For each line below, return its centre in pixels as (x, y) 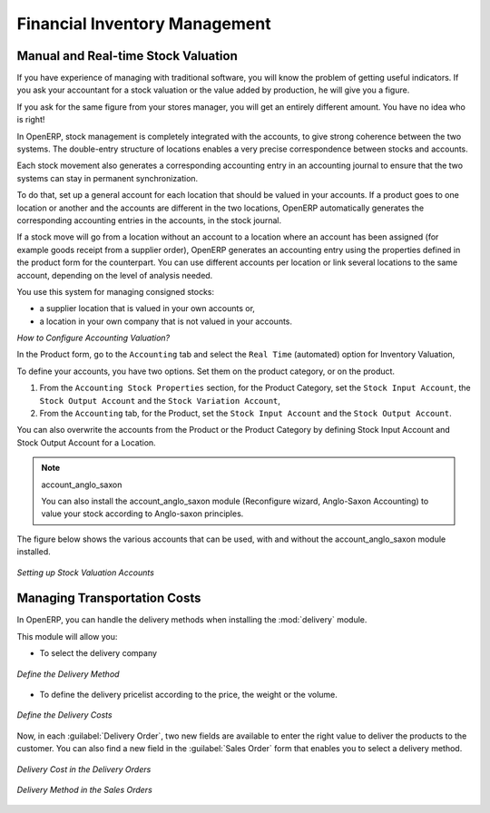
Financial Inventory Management (144, 24)
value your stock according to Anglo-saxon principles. (142, 514)
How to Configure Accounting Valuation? (93, 338)
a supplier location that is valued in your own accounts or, (147, 309)
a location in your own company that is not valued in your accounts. (166, 321)
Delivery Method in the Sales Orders (85, 789)
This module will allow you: (67, 636)
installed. (34, 552)
